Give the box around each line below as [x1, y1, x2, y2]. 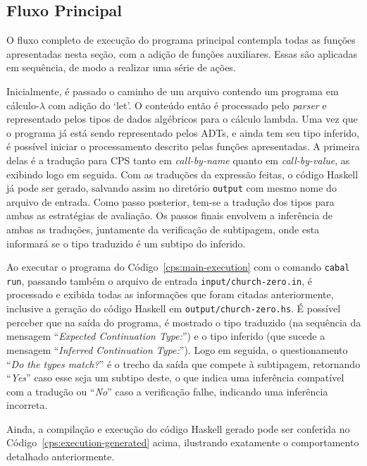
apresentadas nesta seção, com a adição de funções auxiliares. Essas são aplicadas [6, 46, 358, 61]
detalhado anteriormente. [6, 449, 115, 464]
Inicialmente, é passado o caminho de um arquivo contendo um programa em [6, 83, 339, 98]
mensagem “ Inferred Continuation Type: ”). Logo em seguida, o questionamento [6, 342, 348, 357]
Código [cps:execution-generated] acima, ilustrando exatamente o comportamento [6, 435, 359, 450]
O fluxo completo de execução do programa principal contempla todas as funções [6, 32, 356, 47]
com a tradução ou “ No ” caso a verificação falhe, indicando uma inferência [6, 384, 328, 398]
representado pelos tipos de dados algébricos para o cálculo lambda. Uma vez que [6, 111, 358, 126]
